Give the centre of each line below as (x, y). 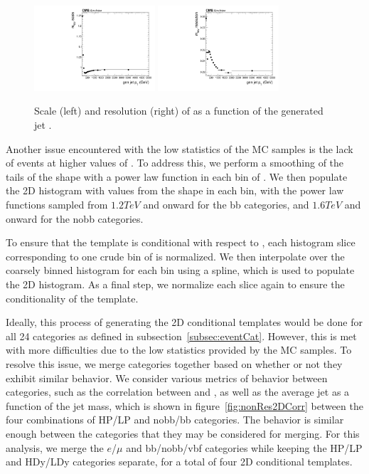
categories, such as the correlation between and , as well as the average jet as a (178, 392)
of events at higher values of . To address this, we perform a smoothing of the (175, 163)
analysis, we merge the (55, 447)
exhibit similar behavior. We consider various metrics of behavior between (167, 378)
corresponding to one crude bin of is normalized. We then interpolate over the (175, 256)
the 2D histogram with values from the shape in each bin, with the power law (175, 190)
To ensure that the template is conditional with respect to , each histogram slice (181, 242)
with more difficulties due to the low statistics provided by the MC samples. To (179, 350)
